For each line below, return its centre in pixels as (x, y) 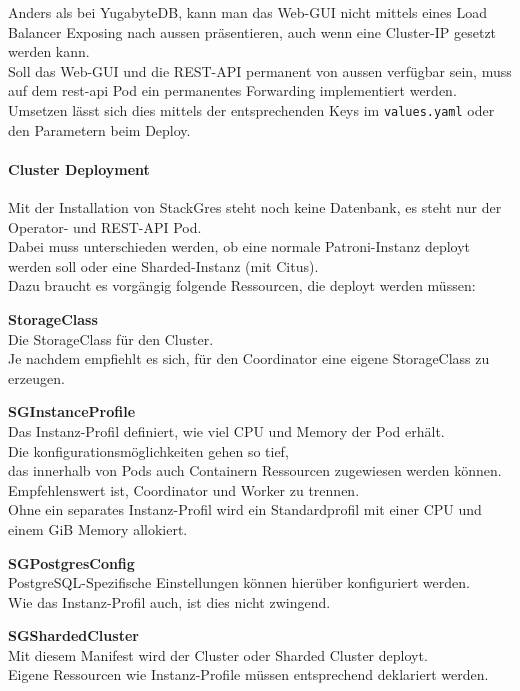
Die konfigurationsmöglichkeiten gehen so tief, (148, 450)
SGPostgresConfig (71, 562)
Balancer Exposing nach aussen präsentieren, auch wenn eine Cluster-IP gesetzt (252, 31)
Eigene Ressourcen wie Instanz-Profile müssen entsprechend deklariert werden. (248, 674)
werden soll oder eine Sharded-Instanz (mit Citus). (163, 265)
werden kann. (49, 51)
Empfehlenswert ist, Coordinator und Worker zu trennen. (184, 489)
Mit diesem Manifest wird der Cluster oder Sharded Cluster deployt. (218, 654)
